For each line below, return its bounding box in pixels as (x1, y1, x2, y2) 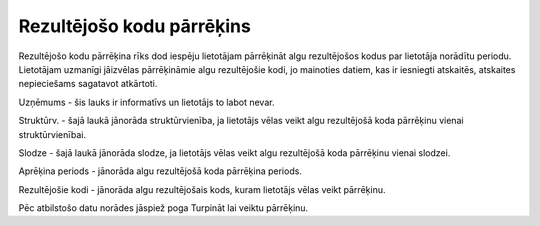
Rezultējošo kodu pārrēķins (18, 15, 252, 37)
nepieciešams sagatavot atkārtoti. (18, 78, 158, 90)
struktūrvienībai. (18, 128, 87, 140)
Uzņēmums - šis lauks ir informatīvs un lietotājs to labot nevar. (18, 96, 275, 108)
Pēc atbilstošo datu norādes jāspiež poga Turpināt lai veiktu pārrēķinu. (18, 202, 309, 214)
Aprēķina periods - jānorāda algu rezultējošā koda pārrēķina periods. (18, 165, 302, 177)
